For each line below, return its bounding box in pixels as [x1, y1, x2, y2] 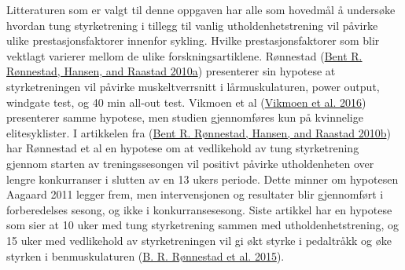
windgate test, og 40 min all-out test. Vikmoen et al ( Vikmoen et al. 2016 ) [6, 93, 366, 110]
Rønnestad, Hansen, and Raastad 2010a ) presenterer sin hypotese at [6, 63, 336, 79]
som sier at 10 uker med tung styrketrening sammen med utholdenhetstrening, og [6, 217, 399, 233]
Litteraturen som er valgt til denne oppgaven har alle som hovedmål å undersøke [6, 2, 396, 17]
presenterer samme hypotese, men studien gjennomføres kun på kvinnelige [6, 109, 363, 126]
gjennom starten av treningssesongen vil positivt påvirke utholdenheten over [6, 155, 374, 171]
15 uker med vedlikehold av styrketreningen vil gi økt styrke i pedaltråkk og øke [6, 232, 392, 248]
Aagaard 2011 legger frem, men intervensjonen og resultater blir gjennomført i [6, 186, 384, 202]
